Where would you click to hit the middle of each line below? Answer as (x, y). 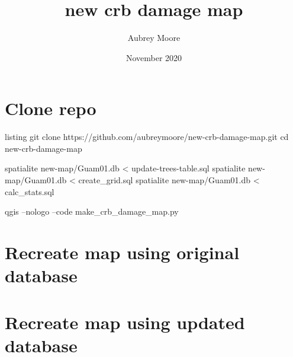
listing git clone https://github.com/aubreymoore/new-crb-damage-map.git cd (147, 137)
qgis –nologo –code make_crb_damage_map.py (92, 211)
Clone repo (51, 108)
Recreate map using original (122, 252)
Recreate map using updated (125, 322)
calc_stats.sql (30, 191)
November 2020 (154, 57)
